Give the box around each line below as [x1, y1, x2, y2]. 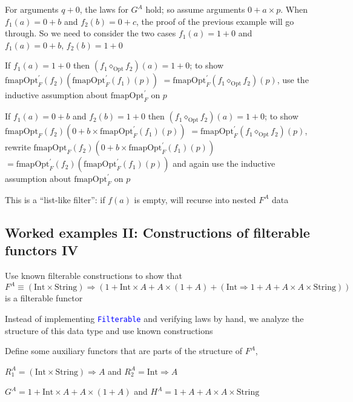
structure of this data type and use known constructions [5, 324, 213, 337]
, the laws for [79, 3, 128, 15]
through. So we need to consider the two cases [5, 27, 176, 39]
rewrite [5, 141, 31, 153]
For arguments [5, 3, 59, 15]
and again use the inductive [173, 157, 275, 170]
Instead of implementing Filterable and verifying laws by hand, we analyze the [5, 312, 304, 324]
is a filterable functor [5, 292, 83, 304]
